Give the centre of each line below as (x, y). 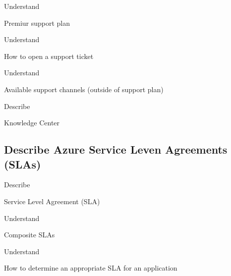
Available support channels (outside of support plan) (84, 89)
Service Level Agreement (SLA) (52, 201)
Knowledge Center (32, 123)
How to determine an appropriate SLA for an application (91, 268)
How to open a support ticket (49, 56)
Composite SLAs (29, 235)
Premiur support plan (37, 23)
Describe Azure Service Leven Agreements (116, 149)
